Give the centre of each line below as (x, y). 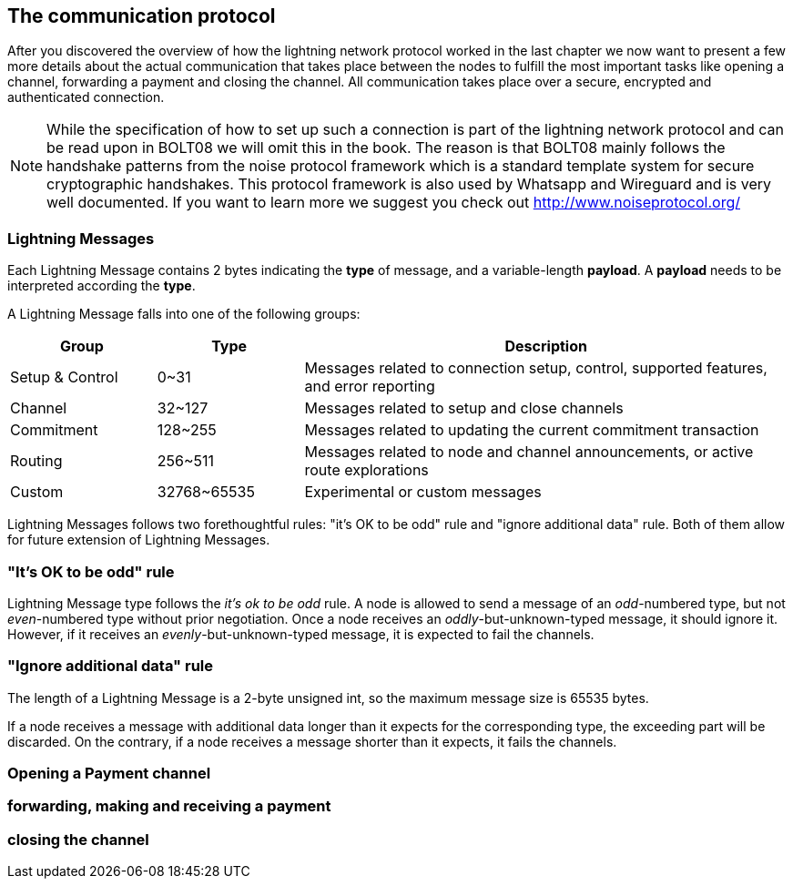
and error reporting (370, 387)
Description (546, 346)
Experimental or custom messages (423, 492)
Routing (36, 461)
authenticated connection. (86, 97)
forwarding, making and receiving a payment (169, 806)
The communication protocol (142, 16)
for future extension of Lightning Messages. (139, 540)
